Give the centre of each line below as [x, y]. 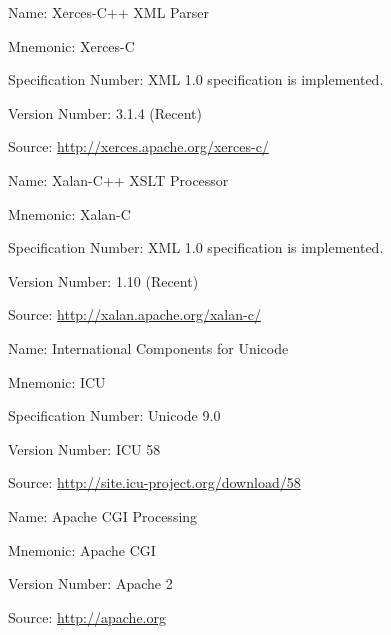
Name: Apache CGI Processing [103, 515]
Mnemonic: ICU [57, 381]
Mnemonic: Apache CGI [82, 549]
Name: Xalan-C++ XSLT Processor [118, 179]
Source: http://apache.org [87, 616]
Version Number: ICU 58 [84, 448]
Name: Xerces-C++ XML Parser [108, 12]
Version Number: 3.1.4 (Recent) [105, 112]
